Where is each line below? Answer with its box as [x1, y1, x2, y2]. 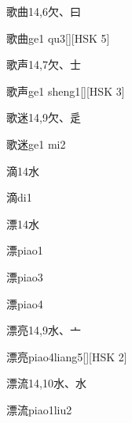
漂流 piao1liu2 [6, 401, 72, 417]
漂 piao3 [6, 268, 43, 285]
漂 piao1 [6, 242, 43, 259]
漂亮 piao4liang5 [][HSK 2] [6, 348, 127, 364]
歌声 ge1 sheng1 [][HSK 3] [6, 82, 125, 99]
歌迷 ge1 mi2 [6, 135, 66, 152]
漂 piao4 [6, 295, 43, 312]
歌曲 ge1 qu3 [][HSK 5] [6, 29, 110, 46]
